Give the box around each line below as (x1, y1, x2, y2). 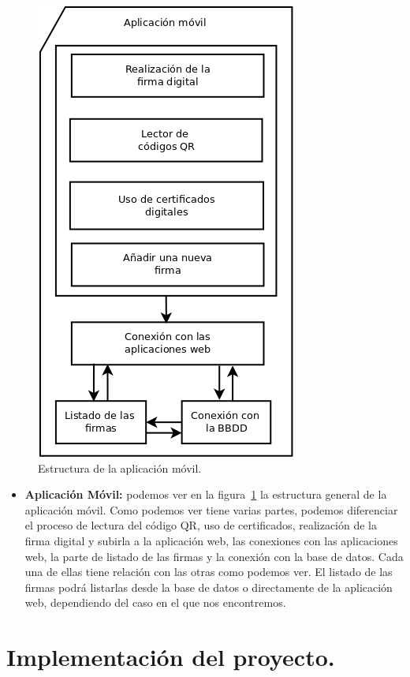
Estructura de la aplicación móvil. (38, 459, 202, 476)
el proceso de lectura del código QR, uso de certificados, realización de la (24, 517, 378, 533)
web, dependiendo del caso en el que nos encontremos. (24, 594, 286, 611)
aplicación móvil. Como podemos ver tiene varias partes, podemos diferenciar (24, 501, 398, 518)
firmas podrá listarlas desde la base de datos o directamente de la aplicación (24, 578, 393, 595)
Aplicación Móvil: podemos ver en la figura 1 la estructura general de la (24, 486, 387, 503)
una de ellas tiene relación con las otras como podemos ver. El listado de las (24, 563, 393, 580)
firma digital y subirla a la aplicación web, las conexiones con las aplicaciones (24, 532, 398, 548)
